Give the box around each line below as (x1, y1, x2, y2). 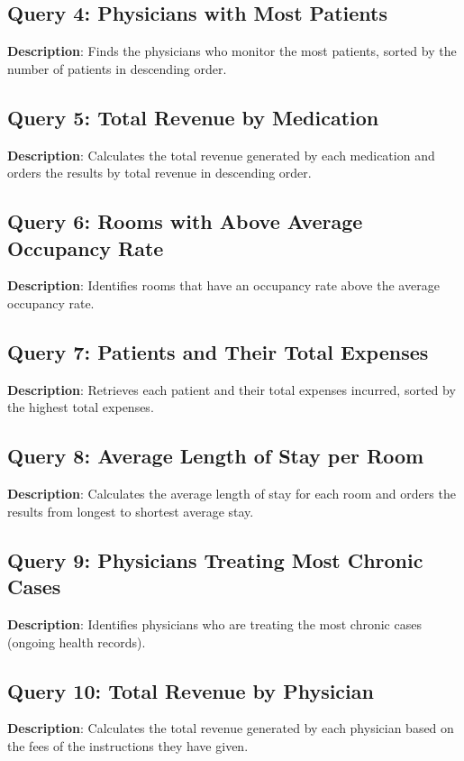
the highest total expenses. (7, 398, 154, 417)
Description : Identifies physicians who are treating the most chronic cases (7, 614, 422, 633)
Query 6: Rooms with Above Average (7, 207, 363, 235)
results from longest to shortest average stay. (7, 501, 254, 520)
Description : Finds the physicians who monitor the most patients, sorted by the (7, 41, 457, 60)
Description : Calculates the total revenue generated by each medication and (7, 145, 435, 164)
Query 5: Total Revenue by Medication (7, 103, 379, 131)
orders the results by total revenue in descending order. (7, 163, 312, 182)
